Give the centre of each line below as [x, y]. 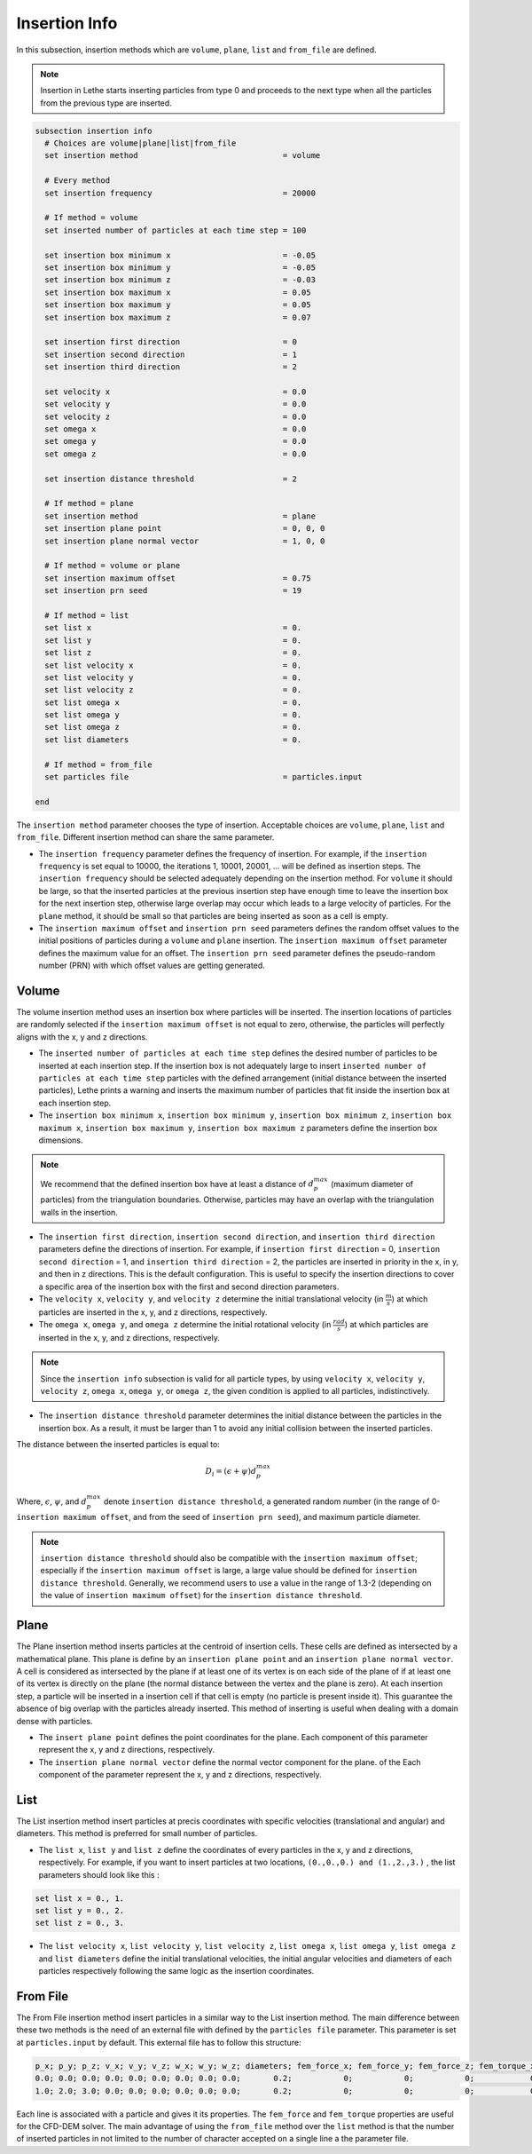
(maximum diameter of [372, 1184]
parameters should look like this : [99, 1874]
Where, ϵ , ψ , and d [52, 1501]
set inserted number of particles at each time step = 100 [176, 230]
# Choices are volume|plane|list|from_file [141, 143]
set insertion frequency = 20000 [180, 193]
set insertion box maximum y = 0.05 [178, 305]
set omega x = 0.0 [176, 429]
